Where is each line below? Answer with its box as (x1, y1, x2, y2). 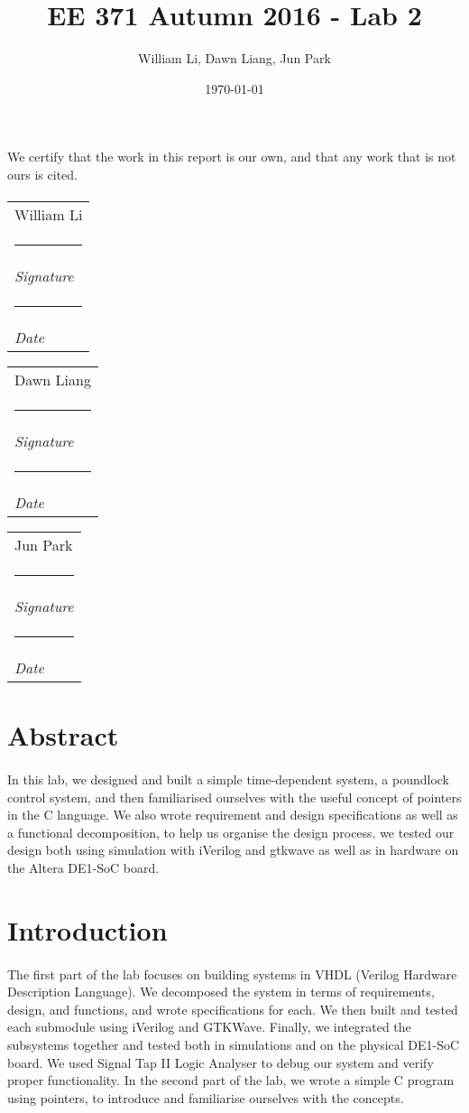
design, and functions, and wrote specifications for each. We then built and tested (7, 999, 458, 1018)
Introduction (7, 911, 168, 948)
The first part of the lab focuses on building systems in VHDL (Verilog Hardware (7, 964, 457, 983)
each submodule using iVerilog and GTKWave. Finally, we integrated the (7, 1017, 411, 1036)
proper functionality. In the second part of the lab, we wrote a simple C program (7, 1071, 455, 1090)
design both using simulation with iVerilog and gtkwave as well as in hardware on (7, 840, 459, 859)
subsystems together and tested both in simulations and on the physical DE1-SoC (7, 1034, 460, 1053)
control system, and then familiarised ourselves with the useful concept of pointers (7, 787, 462, 806)
